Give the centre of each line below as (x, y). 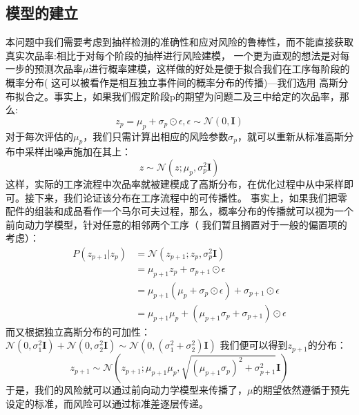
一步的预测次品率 (44, 69)
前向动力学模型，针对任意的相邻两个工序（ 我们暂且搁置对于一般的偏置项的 (176, 224)
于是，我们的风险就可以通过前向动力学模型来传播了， (126, 390)
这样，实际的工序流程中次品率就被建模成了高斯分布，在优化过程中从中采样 (175, 183)
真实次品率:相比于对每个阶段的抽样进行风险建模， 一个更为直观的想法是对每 (178, 55)
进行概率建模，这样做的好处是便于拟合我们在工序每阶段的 (219, 69)
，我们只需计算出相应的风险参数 (156, 136)
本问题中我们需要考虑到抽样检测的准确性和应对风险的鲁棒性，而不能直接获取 (179, 42)
